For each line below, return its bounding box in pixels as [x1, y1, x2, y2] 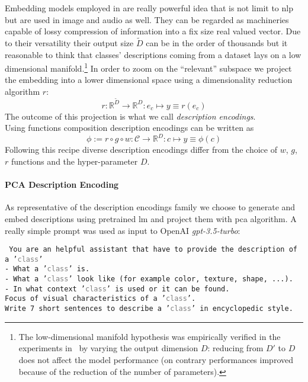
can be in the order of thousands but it [146, 37, 288, 49]
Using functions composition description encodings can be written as [5, 121, 254, 134]
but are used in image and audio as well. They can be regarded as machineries [5, 13, 289, 25]
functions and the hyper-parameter [11, 155, 138, 167]
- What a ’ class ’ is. [5, 265, 90, 274]
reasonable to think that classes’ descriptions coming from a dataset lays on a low [5, 48, 301, 60]
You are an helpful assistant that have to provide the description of [9, 245, 297, 254]
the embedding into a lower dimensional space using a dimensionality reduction [5, 73, 293, 86]
